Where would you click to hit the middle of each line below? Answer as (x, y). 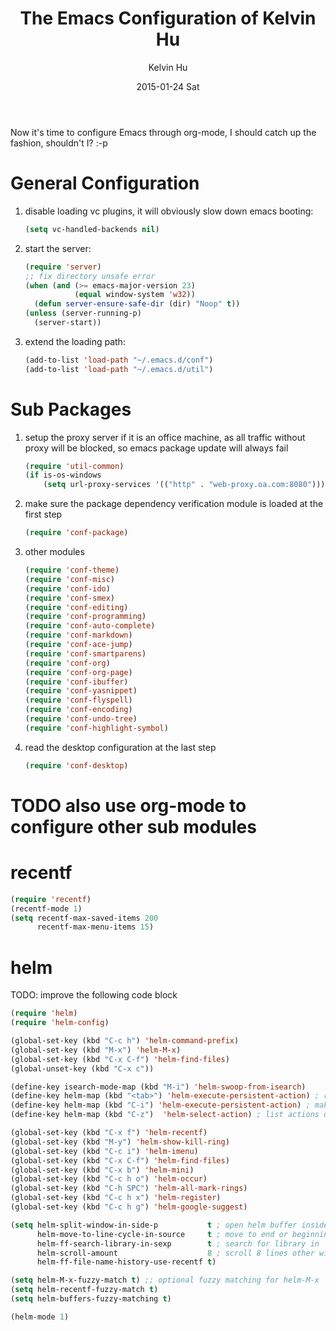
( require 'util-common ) (74, 466)
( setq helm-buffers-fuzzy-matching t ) (91, 1299)
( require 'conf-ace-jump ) (78, 645)
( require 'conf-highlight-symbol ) (96, 728)
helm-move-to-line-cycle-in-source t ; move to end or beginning (184, 1234)
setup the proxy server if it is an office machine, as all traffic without (165, 437)
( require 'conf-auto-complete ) (90, 626)
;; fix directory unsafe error (90, 276)
